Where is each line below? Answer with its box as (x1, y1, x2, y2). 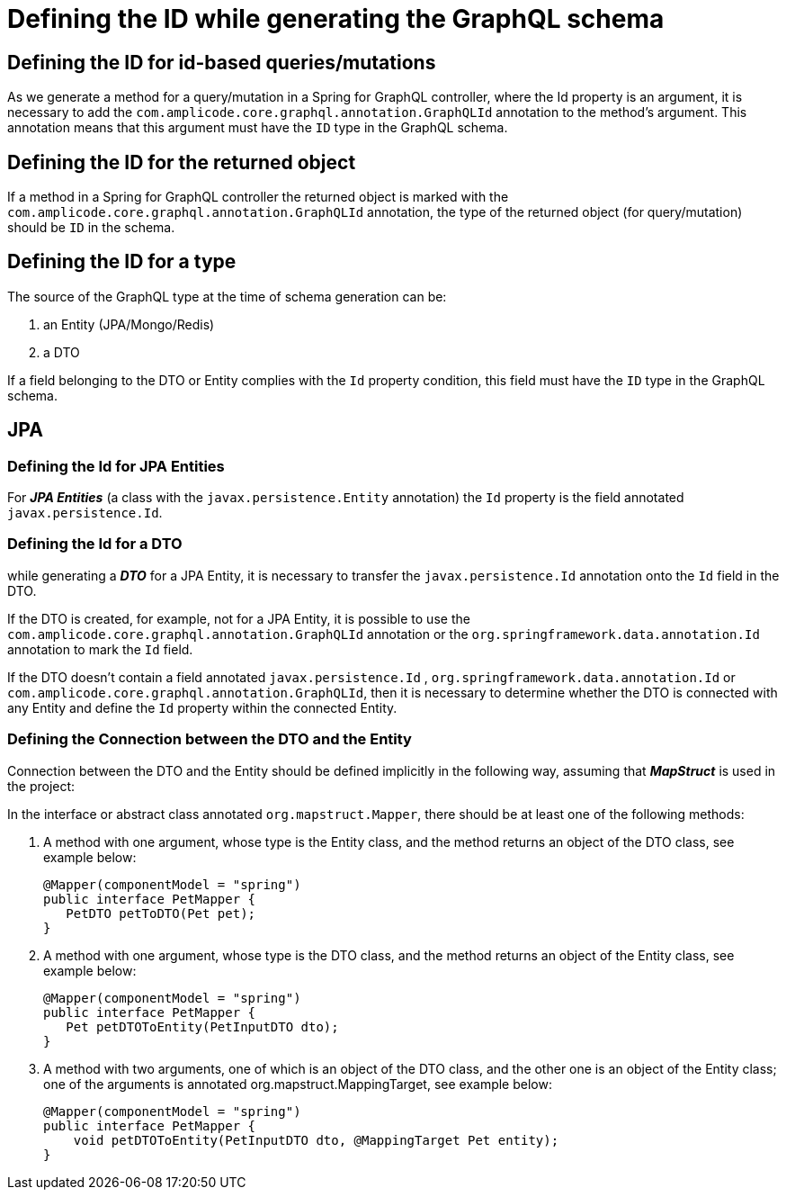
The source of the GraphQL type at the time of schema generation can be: (7, 288, 447, 304)
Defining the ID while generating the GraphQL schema (7, 4, 665, 34)
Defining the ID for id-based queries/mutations (7, 50, 436, 74)
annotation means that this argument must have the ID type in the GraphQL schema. (7, 120, 508, 136)
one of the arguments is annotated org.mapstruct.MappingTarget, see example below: (43, 1075, 552, 1092)
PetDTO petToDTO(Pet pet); (66, 905, 256, 921)
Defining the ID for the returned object (7, 150, 356, 174)
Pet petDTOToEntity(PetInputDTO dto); (66, 1019, 339, 1034)
